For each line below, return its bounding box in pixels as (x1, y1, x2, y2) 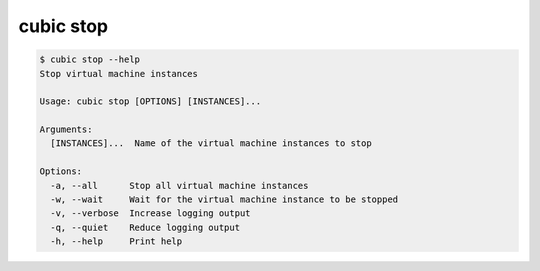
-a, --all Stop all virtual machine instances (50, 180, 309, 191)
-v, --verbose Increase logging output (50, 208, 251, 219)
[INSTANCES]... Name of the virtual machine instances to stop (50, 138, 372, 149)
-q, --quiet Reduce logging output (50, 221, 240, 233)
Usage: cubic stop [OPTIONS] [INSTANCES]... (39, 96, 262, 107)
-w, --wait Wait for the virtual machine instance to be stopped (50, 194, 399, 205)
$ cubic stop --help (39, 54, 140, 65)
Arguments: (39, 124, 93, 135)
